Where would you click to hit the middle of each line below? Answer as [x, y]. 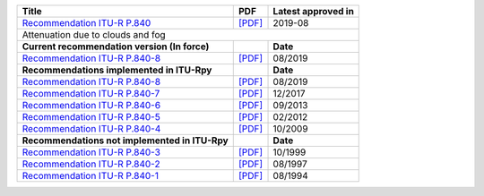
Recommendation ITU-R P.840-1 [90, 176]
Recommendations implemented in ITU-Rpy [117, 70]
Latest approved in [313, 11]
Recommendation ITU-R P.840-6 [91, 105]
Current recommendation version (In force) [116, 47]
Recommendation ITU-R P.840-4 [91, 128]
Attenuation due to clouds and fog [94, 34]
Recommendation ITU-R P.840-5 [91, 117]
